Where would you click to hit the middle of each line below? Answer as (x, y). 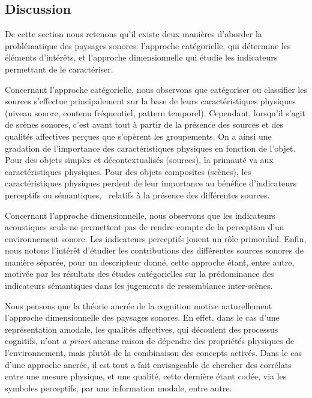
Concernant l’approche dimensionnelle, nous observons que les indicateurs (140, 215)
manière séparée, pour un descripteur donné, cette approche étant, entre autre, (150, 262)
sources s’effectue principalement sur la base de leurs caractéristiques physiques (150, 101)
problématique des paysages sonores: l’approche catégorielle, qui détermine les (148, 45)
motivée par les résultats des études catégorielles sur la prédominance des (139, 274)
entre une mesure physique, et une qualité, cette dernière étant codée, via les (146, 376)
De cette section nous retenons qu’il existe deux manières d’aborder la (133, 34)
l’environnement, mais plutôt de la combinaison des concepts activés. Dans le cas (153, 353)
